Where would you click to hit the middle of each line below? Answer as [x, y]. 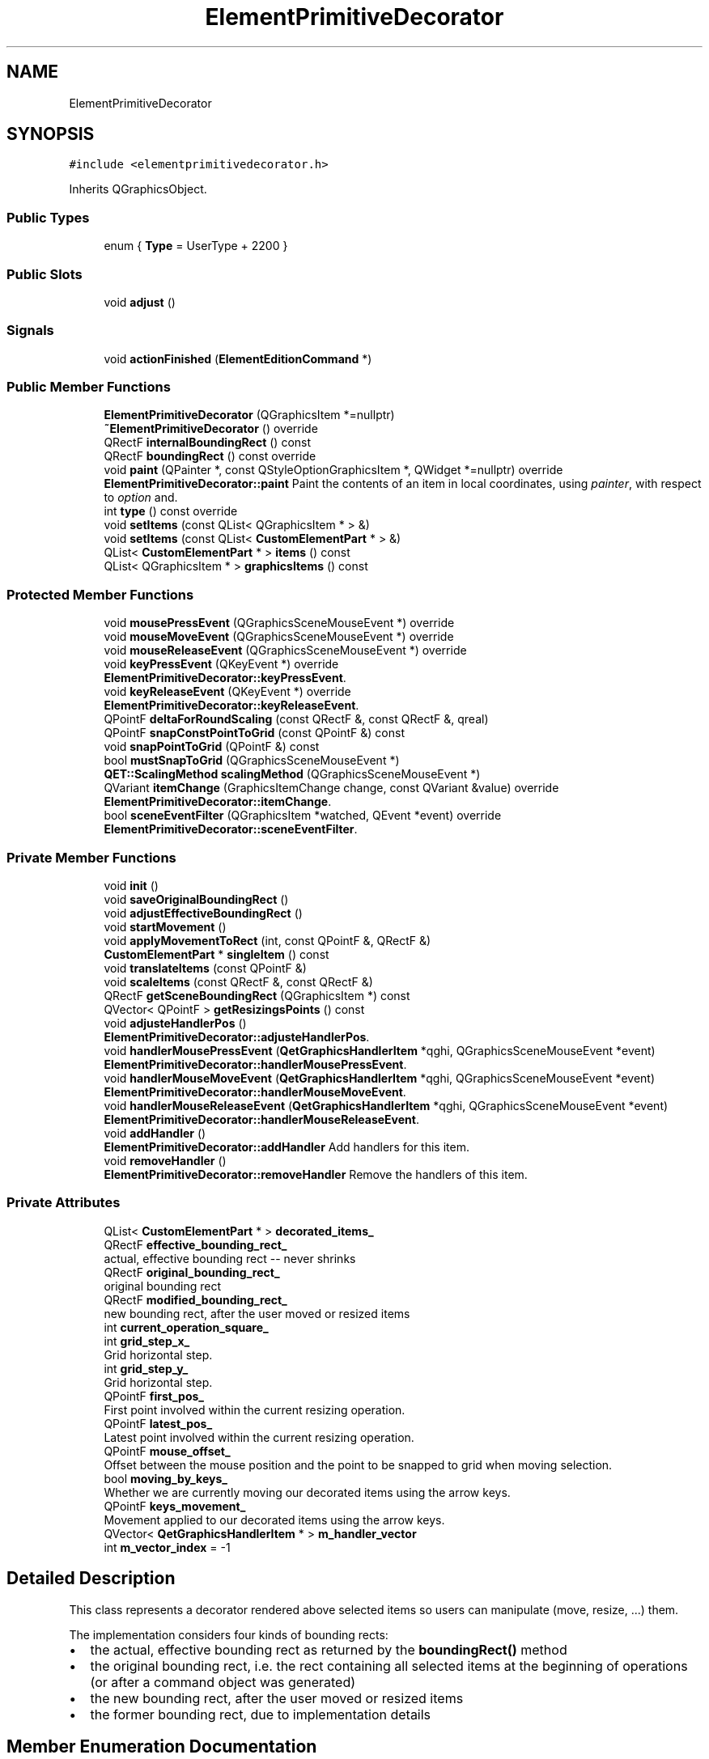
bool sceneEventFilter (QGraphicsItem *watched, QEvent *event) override [303, 816]
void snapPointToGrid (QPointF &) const [212, 747]
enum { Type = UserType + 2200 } [196, 246]
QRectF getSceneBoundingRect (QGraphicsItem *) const [257, 995]
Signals [30, 331]
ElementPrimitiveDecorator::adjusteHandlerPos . [237, 1036]
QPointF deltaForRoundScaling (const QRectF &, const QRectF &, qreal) [296, 719]
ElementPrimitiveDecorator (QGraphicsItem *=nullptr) [249, 415]
